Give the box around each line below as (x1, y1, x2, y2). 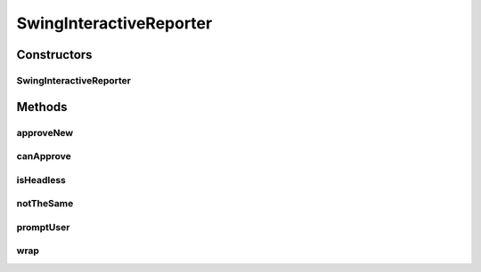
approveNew (16, 126, 74, 139)
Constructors (16, 47, 93, 62)
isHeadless (16, 173, 67, 186)
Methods (16, 99, 68, 115)
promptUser (16, 220, 70, 233)
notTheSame (16, 197, 74, 210)
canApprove (16, 150, 71, 163)
